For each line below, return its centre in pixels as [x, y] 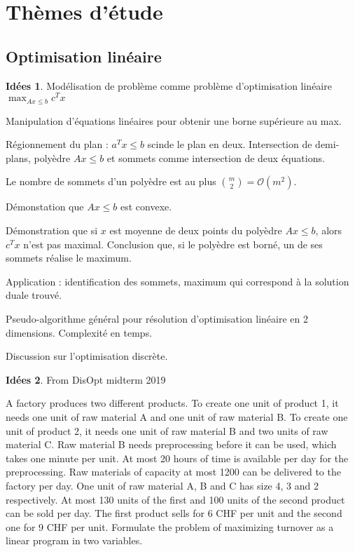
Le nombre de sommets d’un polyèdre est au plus [111, 181]
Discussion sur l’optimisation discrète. [87, 356]
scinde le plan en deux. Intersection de [230, 144]
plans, [18, 157]
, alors [329, 230]
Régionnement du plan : [57, 144]
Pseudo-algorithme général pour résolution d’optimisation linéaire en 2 [157, 319]
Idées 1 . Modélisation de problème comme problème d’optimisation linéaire [169, 85]
